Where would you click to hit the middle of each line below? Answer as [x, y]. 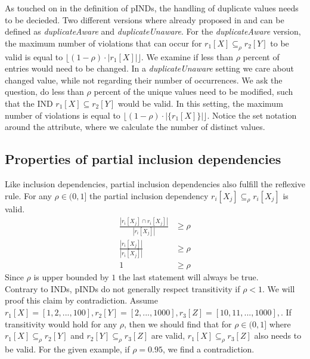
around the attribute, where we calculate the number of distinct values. [135, 127]
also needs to [278, 335]
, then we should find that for [178, 324]
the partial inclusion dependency [149, 195]
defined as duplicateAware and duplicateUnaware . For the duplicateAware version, [153, 31]
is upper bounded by [71, 277]
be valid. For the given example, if [67, 349]
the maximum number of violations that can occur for [103, 43]
